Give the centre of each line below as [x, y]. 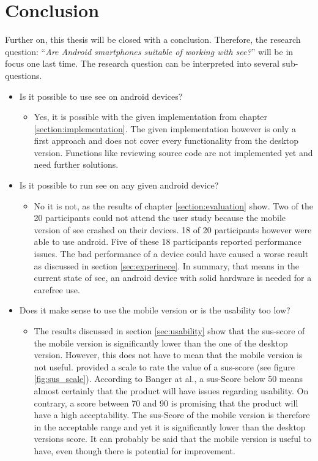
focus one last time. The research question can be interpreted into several [142, 63]
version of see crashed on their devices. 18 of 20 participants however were [173, 229]
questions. [24, 75]
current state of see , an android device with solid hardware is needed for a [173, 278]
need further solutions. [76, 164]
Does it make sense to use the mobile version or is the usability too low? [155, 310]
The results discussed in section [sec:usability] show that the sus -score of [169, 331]
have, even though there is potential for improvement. [135, 450]
